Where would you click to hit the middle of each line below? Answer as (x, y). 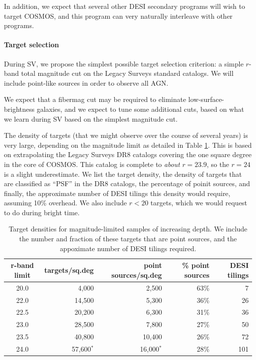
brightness (19, 109)
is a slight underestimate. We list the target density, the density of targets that (123, 174)
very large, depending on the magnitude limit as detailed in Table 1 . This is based (128, 145)
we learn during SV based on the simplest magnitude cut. (91, 118)
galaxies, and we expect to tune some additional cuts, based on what (140, 109)
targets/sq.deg (69, 270)
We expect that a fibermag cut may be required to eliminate (95, 99)
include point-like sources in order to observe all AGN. (86, 82)
